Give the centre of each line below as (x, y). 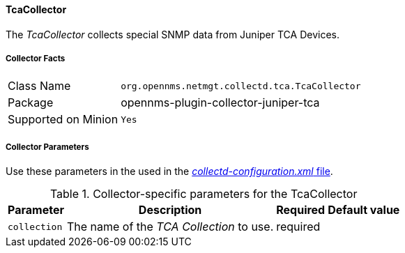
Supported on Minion (63, 120)
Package (31, 103)
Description (170, 210)
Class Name (39, 86)
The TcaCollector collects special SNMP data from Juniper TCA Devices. (173, 34)
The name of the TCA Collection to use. (170, 227)
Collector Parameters (47, 147)
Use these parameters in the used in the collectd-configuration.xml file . (169, 171)
